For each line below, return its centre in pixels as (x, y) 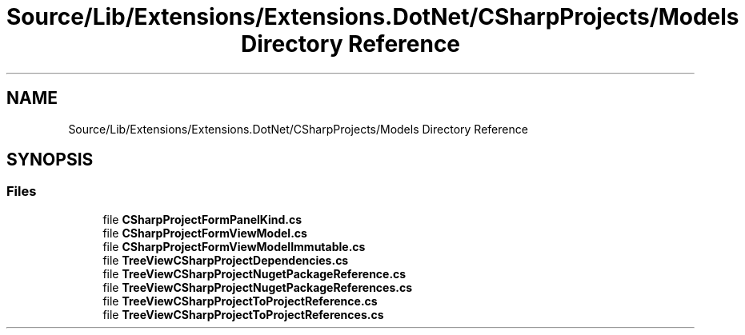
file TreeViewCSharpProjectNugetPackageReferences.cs (258, 287)
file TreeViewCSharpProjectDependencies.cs (226, 260)
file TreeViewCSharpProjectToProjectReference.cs (240, 301)
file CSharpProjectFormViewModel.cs (205, 233)
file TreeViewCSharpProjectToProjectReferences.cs (243, 314)
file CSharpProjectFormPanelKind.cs (202, 219)
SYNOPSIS (50, 160)
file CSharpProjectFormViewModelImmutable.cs (234, 246)
